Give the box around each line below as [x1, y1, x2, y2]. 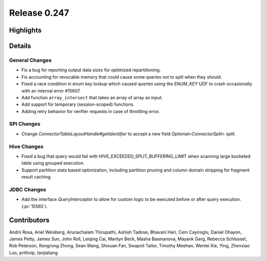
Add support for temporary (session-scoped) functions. [21, 101, 135, 108]
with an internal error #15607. [21, 87, 81, 93]
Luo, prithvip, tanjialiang [9, 250, 58, 256]
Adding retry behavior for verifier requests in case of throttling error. [21, 108, 160, 114]
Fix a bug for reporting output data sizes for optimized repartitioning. [21, 67, 161, 73]
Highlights [9, 26, 42, 34]
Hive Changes [9, 143, 44, 150]
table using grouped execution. [21, 160, 85, 166]
